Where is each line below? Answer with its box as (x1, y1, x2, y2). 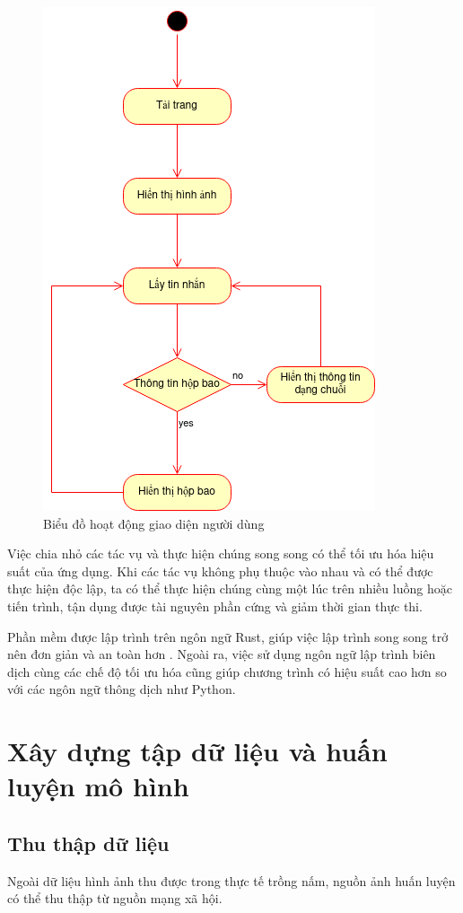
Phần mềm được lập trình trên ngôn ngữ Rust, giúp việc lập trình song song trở (7, 627, 449, 645)
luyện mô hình (7, 768, 189, 804)
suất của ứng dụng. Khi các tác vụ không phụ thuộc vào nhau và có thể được (7, 561, 433, 580)
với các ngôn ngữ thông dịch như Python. (7, 680, 236, 698)
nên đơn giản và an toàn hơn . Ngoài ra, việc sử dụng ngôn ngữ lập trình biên (7, 645, 436, 663)
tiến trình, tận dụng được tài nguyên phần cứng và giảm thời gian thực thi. (7, 596, 423, 615)
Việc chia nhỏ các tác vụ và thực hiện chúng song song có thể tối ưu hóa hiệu (7, 544, 434, 563)
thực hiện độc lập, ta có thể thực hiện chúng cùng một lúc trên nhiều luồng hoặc (7, 579, 452, 598)
